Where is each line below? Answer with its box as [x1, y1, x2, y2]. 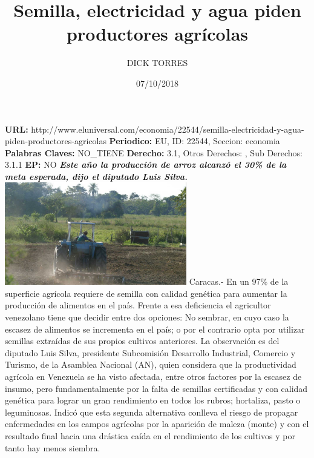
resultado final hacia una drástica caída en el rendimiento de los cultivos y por [5, 429, 295, 442]
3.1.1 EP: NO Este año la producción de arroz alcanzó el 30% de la [5, 158, 287, 171]
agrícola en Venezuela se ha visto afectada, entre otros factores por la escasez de [5, 370, 302, 382]
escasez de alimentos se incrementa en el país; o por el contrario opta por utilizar [5, 322, 305, 335]
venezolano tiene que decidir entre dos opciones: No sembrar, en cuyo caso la [5, 311, 289, 323]
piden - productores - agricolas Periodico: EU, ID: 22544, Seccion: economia [5, 134, 280, 147]
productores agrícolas [67, 21, 248, 46]
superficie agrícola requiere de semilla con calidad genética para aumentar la [5, 287, 287, 299]
